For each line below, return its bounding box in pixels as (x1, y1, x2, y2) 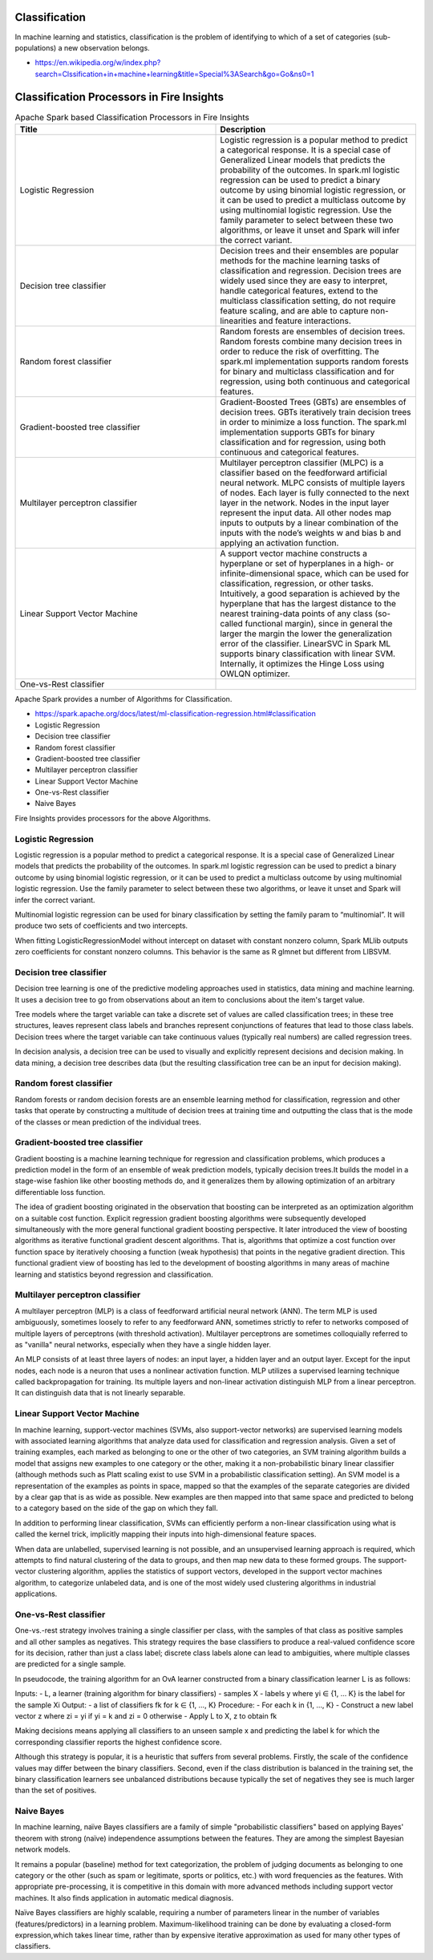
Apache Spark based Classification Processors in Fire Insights (14, 111, 250, 123)
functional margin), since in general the (245, 618, 393, 629)
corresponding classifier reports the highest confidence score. (14, 1737, 222, 1747)
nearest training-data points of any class (220, 608, 373, 619)
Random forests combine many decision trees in (220, 335, 403, 346)
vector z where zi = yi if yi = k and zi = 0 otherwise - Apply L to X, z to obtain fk (14, 1711, 277, 1720)
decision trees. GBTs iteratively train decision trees (220, 406, 412, 417)
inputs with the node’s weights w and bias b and (220, 527, 401, 538)
